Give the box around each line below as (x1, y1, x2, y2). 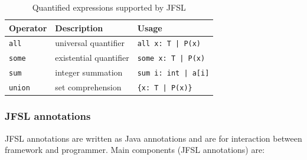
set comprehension (55, 81, 122, 93)
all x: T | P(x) (137, 40, 201, 48)
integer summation (55, 66, 123, 79)
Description (55, 21, 103, 34)
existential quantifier (55, 51, 129, 64)
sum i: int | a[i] (137, 69, 210, 78)
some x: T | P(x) (137, 54, 205, 63)
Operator (9, 21, 47, 34)
